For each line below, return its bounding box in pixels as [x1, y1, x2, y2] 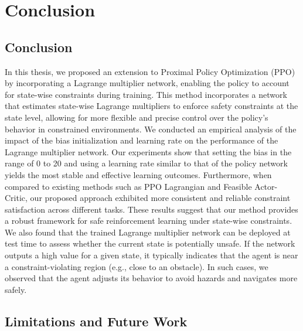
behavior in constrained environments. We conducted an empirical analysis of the [5, 122, 297, 135]
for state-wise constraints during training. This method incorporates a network [5, 88, 287, 100]
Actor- [254, 180, 278, 192]
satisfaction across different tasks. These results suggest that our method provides [5, 203, 298, 215]
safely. [5, 283, 27, 295]
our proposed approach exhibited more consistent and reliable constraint [30, 192, 291, 204]
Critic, [5, 192, 28, 204]
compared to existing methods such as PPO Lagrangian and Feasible [5, 180, 252, 192]
